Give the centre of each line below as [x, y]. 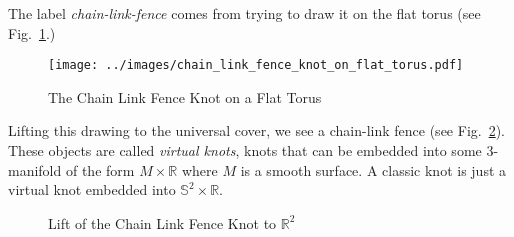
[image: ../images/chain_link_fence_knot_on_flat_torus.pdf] [256, 65]
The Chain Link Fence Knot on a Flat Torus [185, 96]
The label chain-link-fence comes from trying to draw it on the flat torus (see [244, 13]
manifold [35, 169]
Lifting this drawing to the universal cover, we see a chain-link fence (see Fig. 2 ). [257, 130]
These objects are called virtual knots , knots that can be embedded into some [245, 150]
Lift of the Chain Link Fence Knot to [162, 222]
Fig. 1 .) [32, 32]
